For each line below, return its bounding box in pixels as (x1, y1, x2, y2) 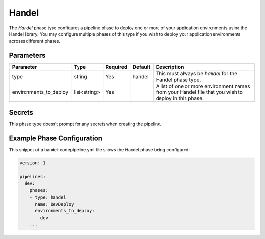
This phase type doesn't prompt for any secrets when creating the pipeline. (9, 121, 162, 127)
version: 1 (19, 160, 46, 166)
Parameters (9, 51, 46, 60)
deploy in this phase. (156, 95, 204, 102)
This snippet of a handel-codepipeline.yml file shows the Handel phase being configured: (9, 147, 190, 152)
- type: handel (29, 194, 66, 200)
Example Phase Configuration (9, 134, 103, 142)
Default (132, 64, 151, 71)
